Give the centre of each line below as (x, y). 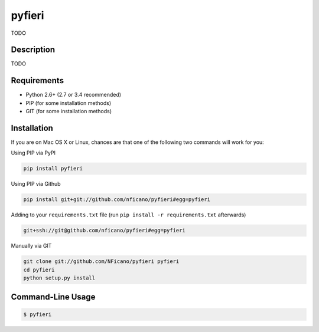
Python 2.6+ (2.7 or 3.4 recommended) (73, 95)
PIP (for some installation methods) (69, 103)
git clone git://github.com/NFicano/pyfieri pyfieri (101, 262)
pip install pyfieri (53, 169)
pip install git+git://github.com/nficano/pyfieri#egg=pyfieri (117, 200)
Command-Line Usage (53, 297)
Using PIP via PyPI (33, 153)
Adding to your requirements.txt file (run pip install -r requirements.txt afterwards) (128, 215)
